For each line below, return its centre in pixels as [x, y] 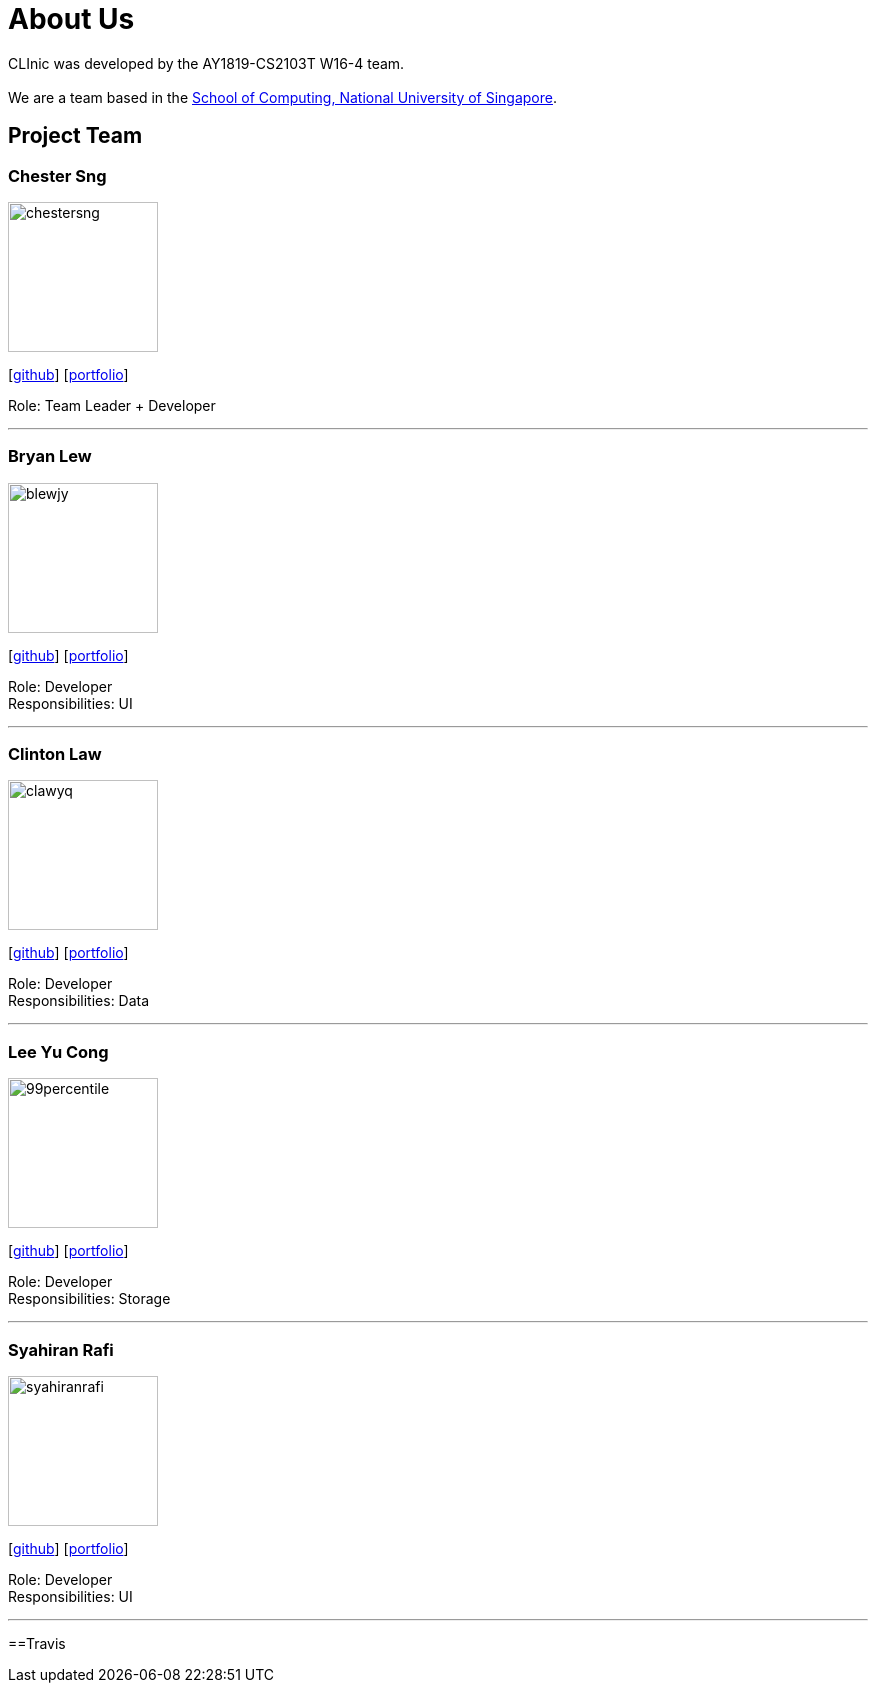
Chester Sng [57, 175]
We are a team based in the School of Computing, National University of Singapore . [283, 97]
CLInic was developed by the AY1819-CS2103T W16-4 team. [206, 63]
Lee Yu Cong [58, 1051]
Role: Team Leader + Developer [112, 405]
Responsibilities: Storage [89, 1299]
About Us [71, 19]
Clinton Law [55, 754]
